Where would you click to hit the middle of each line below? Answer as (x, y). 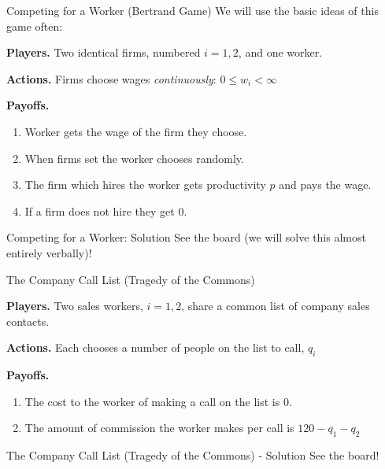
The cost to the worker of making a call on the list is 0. (158, 401)
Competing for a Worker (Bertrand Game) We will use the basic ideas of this (192, 10)
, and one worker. (280, 52)
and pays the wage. (325, 185)
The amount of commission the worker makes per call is (159, 428)
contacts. (28, 321)
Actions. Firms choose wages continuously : (111, 78)
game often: (35, 26)
